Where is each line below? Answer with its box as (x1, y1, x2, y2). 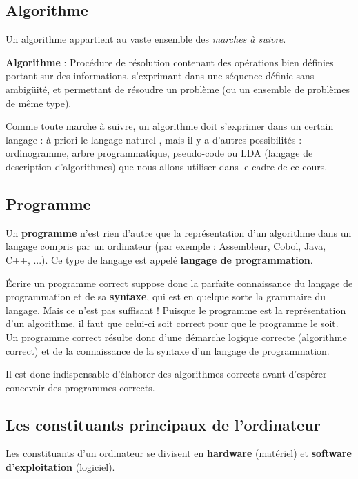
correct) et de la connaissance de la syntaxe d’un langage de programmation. (6, 343, 330, 358)
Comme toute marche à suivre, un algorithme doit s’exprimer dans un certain (6, 119, 334, 133)
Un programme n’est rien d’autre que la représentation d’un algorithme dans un (6, 225, 352, 239)
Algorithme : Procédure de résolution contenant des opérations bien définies (6, 55, 334, 69)
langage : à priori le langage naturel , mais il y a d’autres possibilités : (6, 132, 302, 146)
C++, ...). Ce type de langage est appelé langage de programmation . (6, 252, 313, 266)
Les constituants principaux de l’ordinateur (6, 413, 321, 435)
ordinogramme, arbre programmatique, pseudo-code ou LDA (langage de (6, 146, 313, 160)
